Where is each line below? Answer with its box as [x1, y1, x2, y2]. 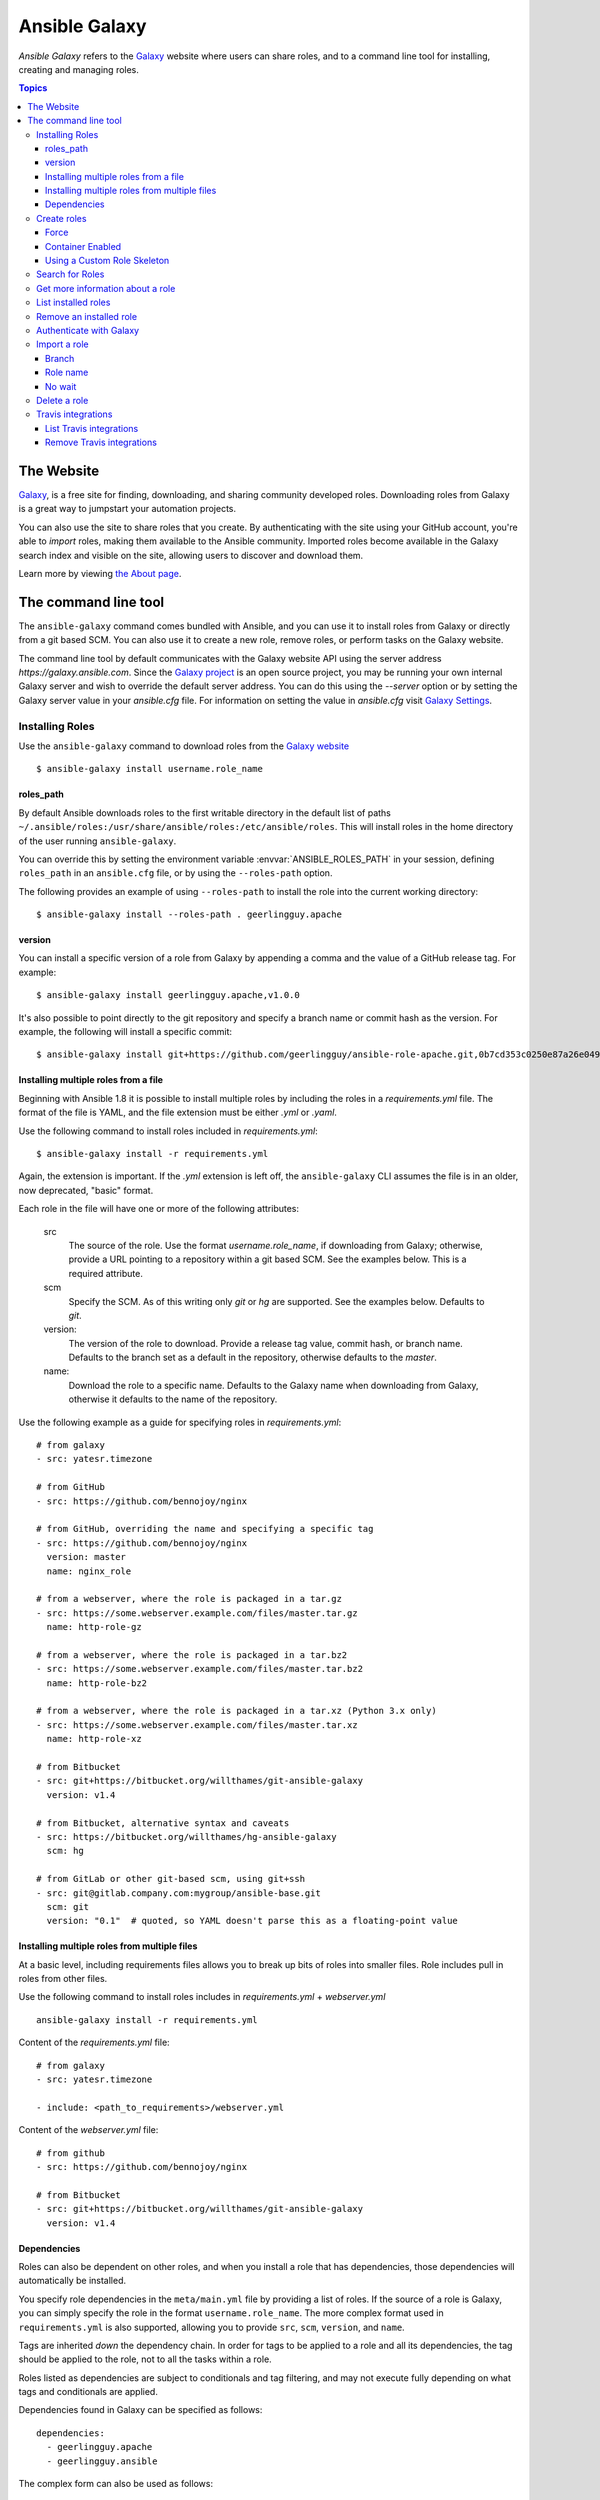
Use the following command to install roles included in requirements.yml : [18, 1125, 319, 1137]
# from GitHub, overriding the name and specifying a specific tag [36, 1523, 374, 1535]
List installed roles [36, 296, 111, 309]
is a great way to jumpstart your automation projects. [18, 503, 237, 515]
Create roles [36, 212, 87, 224]
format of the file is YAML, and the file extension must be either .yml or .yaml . [18, 1106, 337, 1119]
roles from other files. [18, 1973, 108, 1985]
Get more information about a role [36, 282, 176, 294]
